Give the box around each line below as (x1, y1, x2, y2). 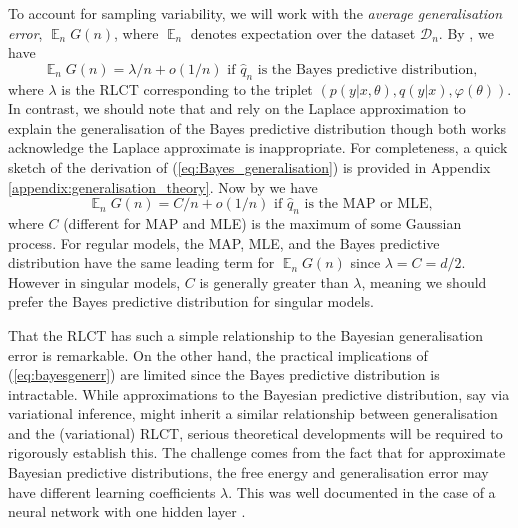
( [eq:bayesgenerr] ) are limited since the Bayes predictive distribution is (8, 364, 440, 385)
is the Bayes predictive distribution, (257, 62, 478, 77)
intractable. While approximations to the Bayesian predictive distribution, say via (8, 383, 510, 404)
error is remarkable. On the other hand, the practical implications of (8, 344, 428, 365)
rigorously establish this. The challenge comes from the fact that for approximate (8, 442, 506, 463)
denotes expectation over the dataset (190, 22, 416, 43)
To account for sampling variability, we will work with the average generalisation (8, 3, 503, 23)
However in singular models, (8, 271, 181, 292)
